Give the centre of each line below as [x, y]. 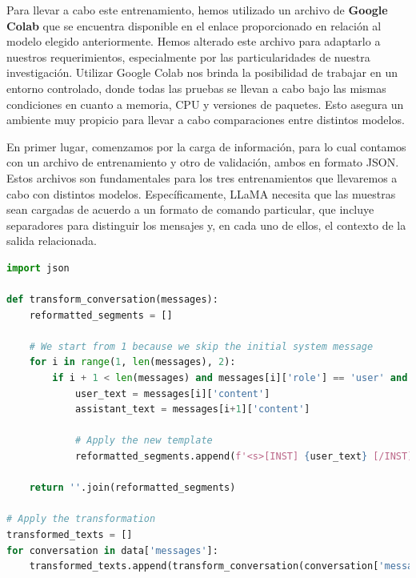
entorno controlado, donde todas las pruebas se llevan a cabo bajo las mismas [196, 88]
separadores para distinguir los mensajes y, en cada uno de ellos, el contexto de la [206, 225]
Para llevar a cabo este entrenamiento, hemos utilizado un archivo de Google [197, 10]
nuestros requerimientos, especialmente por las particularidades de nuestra [188, 56]
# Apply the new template [144, 441]
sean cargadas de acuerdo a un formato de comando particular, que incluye [190, 209]
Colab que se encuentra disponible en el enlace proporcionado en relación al [194, 25]
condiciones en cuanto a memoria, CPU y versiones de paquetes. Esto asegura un [205, 104]
